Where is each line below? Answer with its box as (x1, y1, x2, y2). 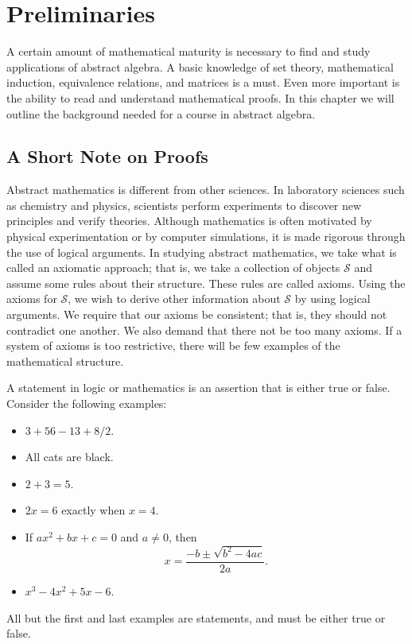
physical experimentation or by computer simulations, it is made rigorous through (6, 228, 406, 245)
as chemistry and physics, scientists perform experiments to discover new (6, 196, 362, 213)
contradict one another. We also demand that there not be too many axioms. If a (6, 321, 402, 338)
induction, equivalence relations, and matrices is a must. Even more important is (6, 74, 400, 91)
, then (168, 528, 197, 545)
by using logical (294, 290, 371, 307)
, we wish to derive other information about (68, 290, 281, 307)
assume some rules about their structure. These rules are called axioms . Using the (6, 274, 406, 291)
